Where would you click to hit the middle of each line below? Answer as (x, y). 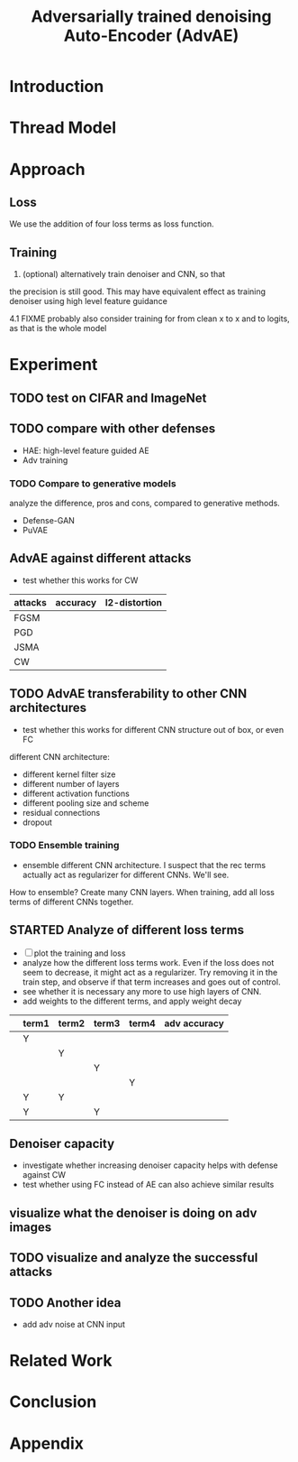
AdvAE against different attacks (100, 558)
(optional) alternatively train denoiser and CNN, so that (124, 274)
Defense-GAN (48, 520)
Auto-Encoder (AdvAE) (151, 36)
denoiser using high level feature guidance (89, 301)
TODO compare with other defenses (113, 429)
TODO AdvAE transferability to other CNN (128, 694)
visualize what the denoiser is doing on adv (133, 1212)
